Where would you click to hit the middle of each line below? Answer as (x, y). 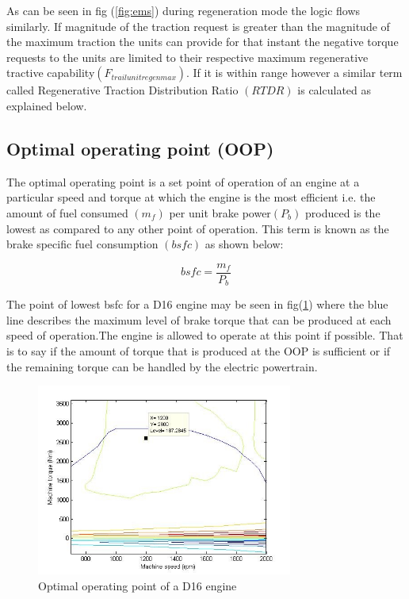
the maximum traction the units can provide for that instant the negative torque (203, 42)
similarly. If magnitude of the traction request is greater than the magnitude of (198, 26)
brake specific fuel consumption (82, 244)
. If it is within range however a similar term (294, 73)
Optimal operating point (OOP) (140, 148)
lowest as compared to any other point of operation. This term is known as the (198, 228)
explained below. (47, 105)
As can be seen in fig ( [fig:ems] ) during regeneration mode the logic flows (183, 10)
